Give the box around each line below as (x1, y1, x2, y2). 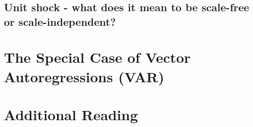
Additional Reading (4, 104, 138, 124)
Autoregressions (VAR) (4, 66, 165, 86)
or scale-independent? (4, 14, 116, 29)
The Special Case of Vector (4, 47, 191, 67)
